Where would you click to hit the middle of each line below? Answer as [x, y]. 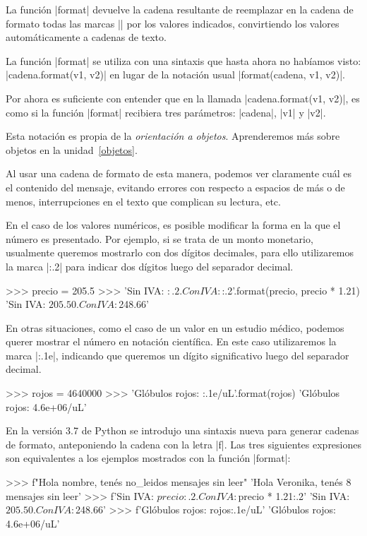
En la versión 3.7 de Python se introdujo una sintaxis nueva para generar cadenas [182, 430]
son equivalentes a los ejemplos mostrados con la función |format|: [148, 458]
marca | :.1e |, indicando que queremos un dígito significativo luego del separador [178, 355]
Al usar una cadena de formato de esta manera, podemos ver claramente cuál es [179, 173]
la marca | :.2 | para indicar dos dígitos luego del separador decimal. [150, 266]
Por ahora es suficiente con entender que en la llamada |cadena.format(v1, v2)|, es [183, 98]
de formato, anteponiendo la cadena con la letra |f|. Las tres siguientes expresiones [184, 444]
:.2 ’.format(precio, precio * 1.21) [291, 290]
